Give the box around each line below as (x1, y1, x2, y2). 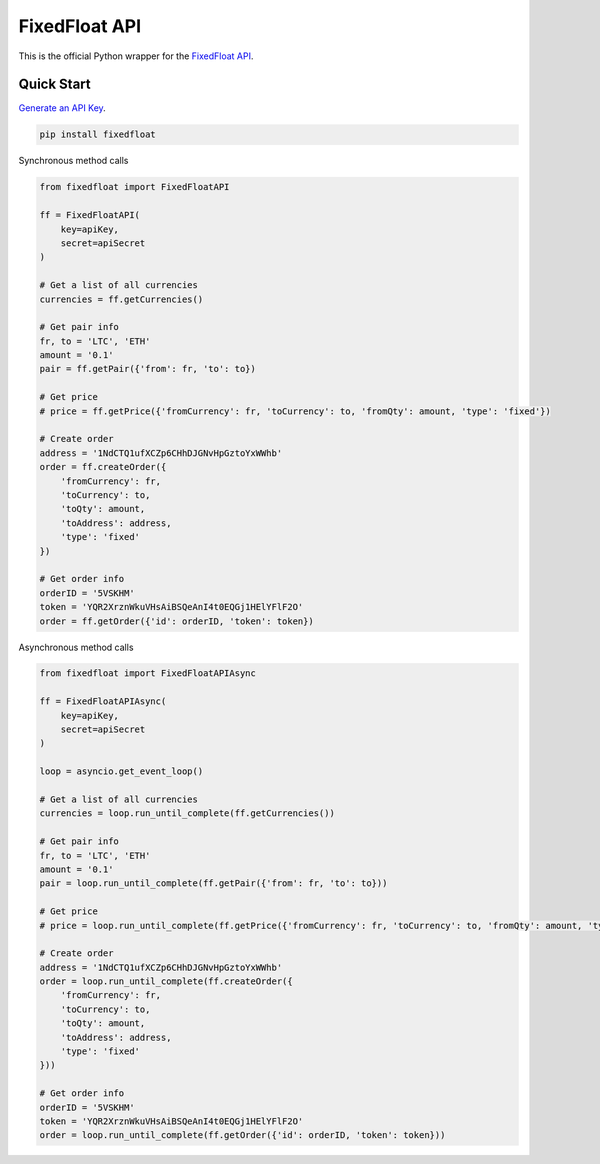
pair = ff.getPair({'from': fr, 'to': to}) (39, 363, 257, 375)
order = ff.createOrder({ (39, 461, 167, 473)
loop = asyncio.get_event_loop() (39, 766, 204, 777)
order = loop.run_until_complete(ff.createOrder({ (39, 976, 294, 987)
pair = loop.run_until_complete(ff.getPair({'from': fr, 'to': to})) (39, 878, 388, 889)
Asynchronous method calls (18, 641, 134, 653)
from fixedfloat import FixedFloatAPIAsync (39, 668, 257, 679)
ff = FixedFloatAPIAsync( (39, 696, 167, 707)
